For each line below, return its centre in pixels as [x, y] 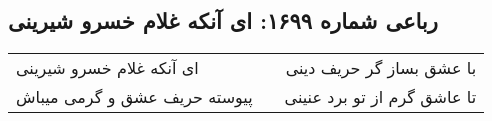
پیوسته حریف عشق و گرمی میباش [134, 97]
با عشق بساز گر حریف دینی [381, 68]
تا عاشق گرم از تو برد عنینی [380, 97]
